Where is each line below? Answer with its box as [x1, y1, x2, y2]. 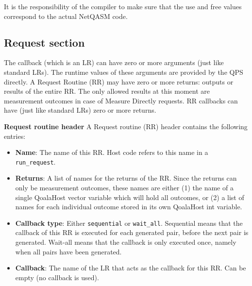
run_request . [15, 156, 56, 167]
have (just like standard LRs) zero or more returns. [4, 105, 156, 115]
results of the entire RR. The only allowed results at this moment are [4, 86, 210, 96]
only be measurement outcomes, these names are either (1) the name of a [15, 182, 234, 192]
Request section [4, 34, 85, 50]
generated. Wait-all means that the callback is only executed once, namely [15, 237, 236, 247]
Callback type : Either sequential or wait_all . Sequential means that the [15, 218, 243, 228]
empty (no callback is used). [15, 272, 99, 282]
